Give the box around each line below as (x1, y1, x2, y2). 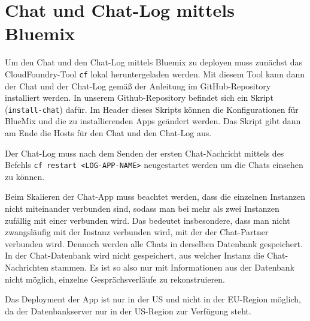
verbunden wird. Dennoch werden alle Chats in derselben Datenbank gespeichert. (5, 237, 303, 250)
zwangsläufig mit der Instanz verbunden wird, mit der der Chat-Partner (5, 226, 269, 238)
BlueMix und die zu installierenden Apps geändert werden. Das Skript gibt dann (5, 115, 301, 127)
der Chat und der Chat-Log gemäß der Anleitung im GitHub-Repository (5, 79, 271, 92)
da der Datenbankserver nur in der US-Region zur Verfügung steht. (5, 304, 251, 317)
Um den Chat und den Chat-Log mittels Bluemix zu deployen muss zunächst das (5, 56, 302, 68)
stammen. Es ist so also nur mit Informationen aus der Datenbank (51, 261, 294, 273)
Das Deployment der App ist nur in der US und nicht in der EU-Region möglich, (5, 293, 301, 305)
